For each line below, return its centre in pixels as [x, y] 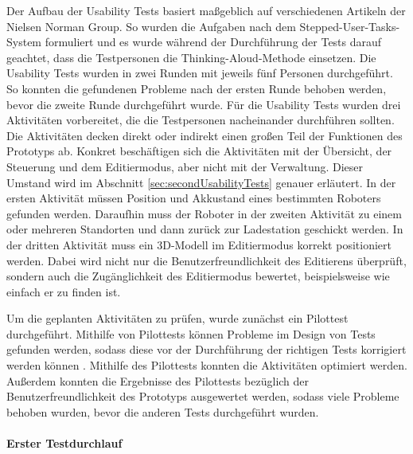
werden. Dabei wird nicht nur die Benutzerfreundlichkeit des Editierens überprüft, [206, 260]
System [24, 42]
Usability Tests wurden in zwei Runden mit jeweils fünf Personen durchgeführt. [200, 73]
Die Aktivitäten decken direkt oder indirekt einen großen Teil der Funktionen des [205, 135]
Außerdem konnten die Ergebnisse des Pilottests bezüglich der [158, 380]
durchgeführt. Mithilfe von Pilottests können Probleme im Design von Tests [191, 333]
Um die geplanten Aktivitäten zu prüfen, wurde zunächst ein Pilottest [177, 318]
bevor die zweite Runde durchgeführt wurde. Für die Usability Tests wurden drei [204, 104]
